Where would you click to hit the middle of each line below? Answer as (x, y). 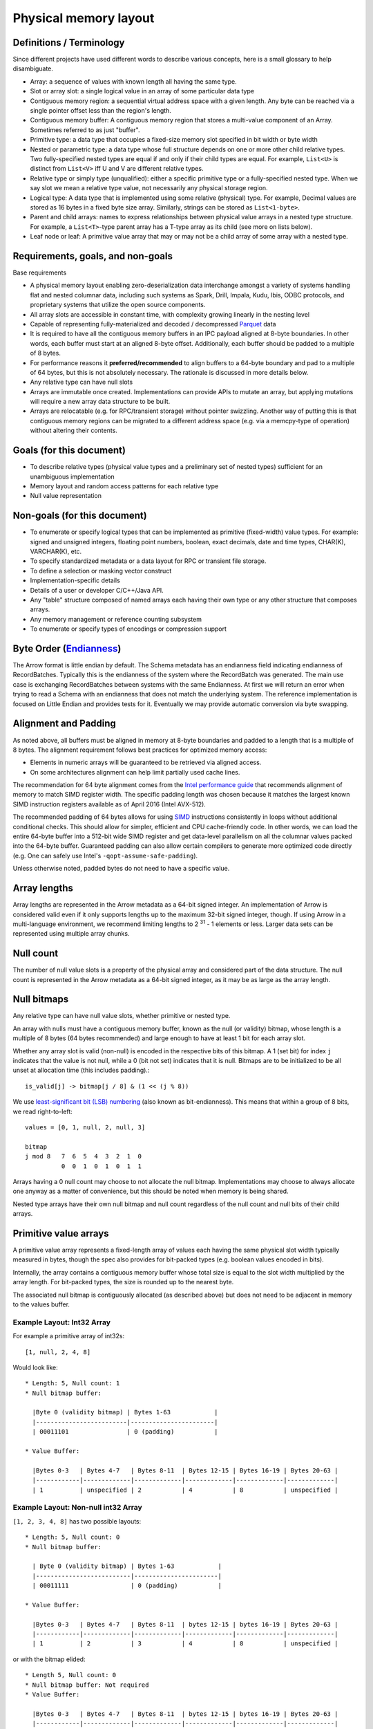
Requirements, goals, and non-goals (93, 256)
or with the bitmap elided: (49, 1659)
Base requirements (40, 272)
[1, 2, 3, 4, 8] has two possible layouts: (77, 1521)
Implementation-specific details (75, 580)
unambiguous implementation (73, 477)
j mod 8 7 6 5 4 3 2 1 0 (83, 1156)
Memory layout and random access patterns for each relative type (124, 486)
